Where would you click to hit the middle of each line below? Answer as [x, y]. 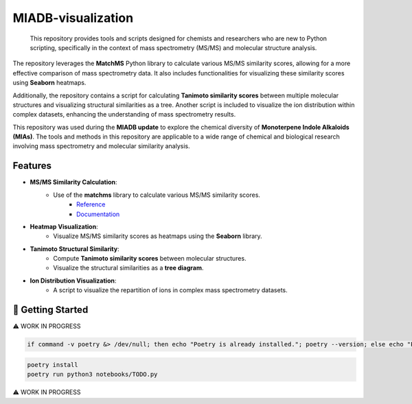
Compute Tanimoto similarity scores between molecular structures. [150, 259]
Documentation [98, 214]
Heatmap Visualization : [64, 226]
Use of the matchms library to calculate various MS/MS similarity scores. [157, 195]
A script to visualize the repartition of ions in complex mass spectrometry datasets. [170, 290]
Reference [91, 204]
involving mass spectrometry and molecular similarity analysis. [101, 146]
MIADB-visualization [73, 18]
